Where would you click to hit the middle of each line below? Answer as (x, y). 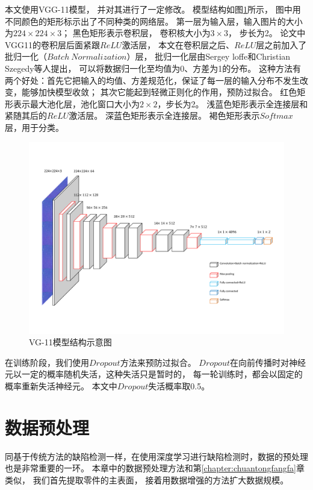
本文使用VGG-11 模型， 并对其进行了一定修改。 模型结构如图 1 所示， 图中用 (153, 9)
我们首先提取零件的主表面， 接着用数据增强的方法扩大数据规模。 (161, 479)
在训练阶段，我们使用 (47, 362)
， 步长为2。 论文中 (267, 33)
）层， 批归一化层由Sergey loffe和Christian (209, 56)
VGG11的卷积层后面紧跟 (53, 44)
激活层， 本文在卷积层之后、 (178, 44)
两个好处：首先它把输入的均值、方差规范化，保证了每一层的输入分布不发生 (152, 80)
